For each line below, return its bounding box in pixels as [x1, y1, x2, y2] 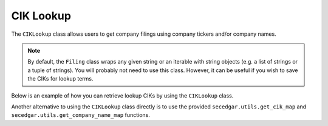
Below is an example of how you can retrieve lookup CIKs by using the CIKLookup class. [11, 91, 234, 99]
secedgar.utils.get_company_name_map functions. [11, 111, 150, 119]
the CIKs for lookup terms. [27, 75, 94, 82]
